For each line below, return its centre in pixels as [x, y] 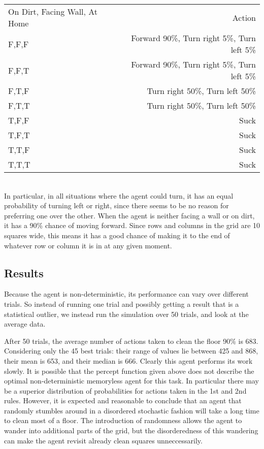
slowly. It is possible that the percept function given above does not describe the [129, 371]
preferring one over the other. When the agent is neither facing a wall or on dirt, [129, 215]
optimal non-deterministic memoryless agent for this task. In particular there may [131, 381]
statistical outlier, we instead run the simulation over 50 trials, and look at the [126, 314]
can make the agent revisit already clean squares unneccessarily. [103, 440]
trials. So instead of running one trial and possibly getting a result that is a [122, 303]
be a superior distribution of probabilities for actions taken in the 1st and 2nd [125, 390]
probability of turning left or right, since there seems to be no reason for [117, 205]
